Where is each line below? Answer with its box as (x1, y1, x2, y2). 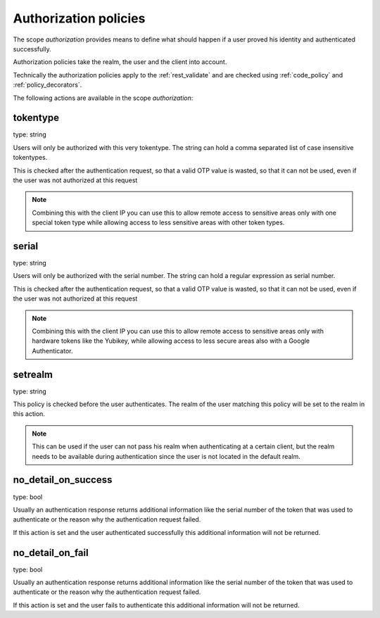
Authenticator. (32, 346, 73, 355)
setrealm (13, 368, 53, 380)
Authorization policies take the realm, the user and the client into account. (13, 58, 227, 66)
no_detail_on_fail (13, 546, 89, 559)
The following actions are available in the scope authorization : (13, 94, 194, 102)
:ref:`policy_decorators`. (13, 81, 82, 89)
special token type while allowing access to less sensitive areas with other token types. (32, 218, 285, 227)
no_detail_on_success (13, 474, 113, 486)
